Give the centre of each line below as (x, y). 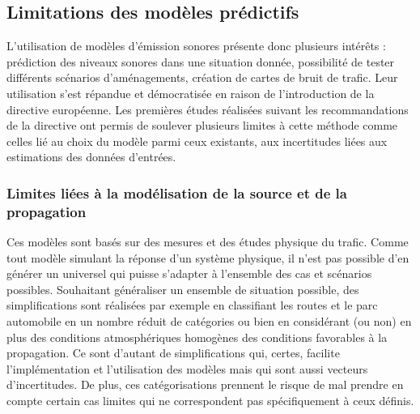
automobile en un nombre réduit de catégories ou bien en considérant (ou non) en (209, 321)
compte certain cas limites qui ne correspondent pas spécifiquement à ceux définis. (210, 401)
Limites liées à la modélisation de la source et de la (177, 192)
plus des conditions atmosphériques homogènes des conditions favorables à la (197, 337)
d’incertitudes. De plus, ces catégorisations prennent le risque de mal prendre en (205, 384)
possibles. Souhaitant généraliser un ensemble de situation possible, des (183, 289)
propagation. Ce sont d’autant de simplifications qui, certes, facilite (173, 353)
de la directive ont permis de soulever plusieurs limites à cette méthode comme (202, 125)
